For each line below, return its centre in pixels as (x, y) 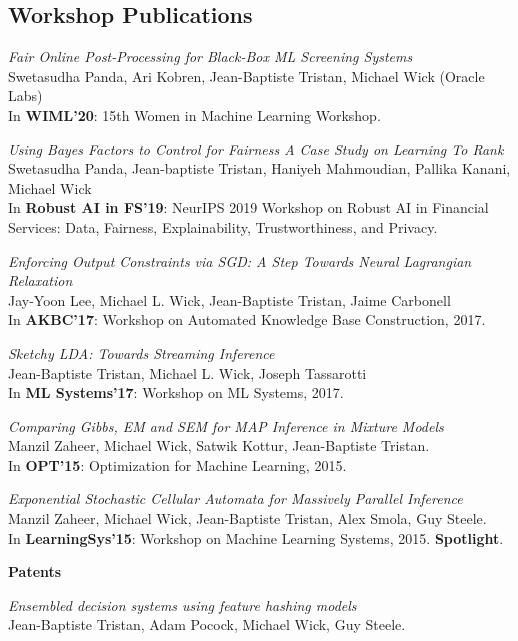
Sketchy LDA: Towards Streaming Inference (141, 352)
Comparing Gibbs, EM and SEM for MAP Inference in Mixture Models (226, 425)
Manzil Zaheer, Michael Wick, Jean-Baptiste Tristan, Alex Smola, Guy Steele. (247, 518)
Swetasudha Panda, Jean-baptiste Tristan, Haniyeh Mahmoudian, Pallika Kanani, (259, 168)
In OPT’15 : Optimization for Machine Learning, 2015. (177, 464)
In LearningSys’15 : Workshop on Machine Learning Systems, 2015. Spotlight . (256, 537)
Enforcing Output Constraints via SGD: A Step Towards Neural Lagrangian (240, 260)
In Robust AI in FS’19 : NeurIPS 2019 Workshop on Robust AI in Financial (248, 207)
